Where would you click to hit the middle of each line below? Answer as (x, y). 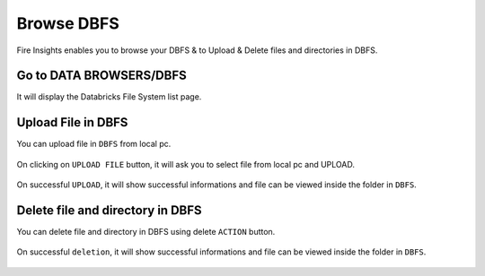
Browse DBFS (68, 23)
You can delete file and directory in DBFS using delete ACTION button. (146, 232)
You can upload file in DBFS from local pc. (94, 144)
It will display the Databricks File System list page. (109, 97)
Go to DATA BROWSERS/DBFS (102, 76)
